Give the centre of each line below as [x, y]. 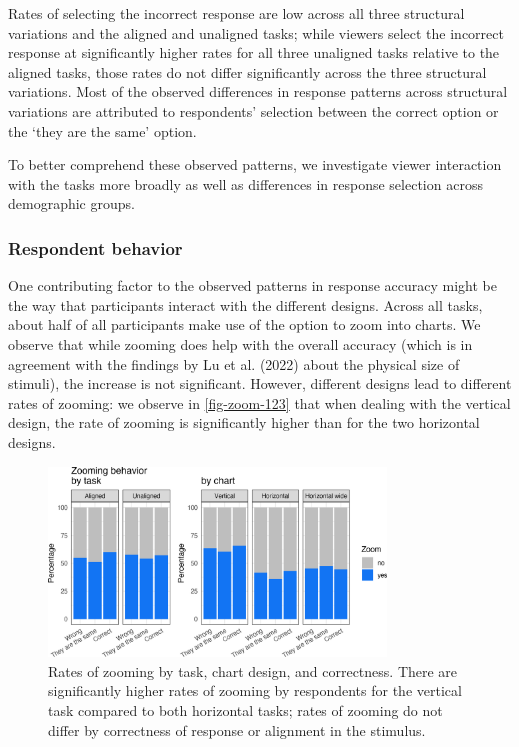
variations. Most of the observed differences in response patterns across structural [258, 91]
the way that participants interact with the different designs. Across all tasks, [245, 304]
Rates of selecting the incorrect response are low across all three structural [236, 13]
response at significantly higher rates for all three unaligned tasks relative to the [254, 52]
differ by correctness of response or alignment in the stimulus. [237, 729]
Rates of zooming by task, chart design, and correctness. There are [253, 670]
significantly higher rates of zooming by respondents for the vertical [255, 690]
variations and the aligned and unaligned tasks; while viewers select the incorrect [256, 32]
